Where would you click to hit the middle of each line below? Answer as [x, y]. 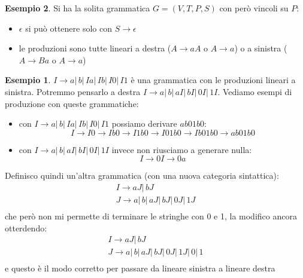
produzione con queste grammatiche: [72, 103]
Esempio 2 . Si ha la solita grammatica [78, 8]
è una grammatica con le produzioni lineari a [213, 80]
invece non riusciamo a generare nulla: [182, 149]
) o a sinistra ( [261, 48]
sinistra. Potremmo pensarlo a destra [73, 91]
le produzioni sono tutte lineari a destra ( [95, 48]
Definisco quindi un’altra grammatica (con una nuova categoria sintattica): [142, 175]
